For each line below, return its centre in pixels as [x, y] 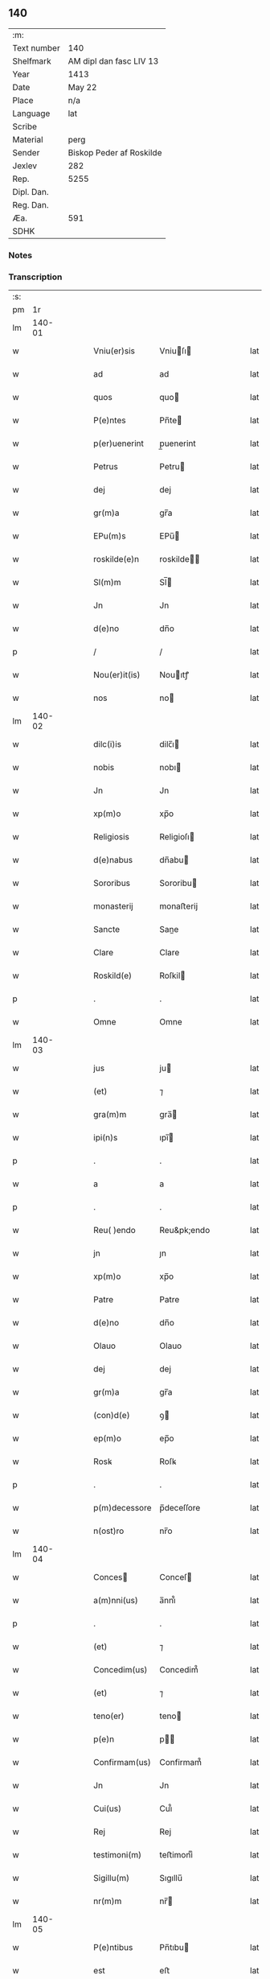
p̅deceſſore [180, 1508]
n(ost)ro [109, 1531]
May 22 [82, 87]
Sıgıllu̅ [171, 1878]
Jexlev [25, 166]
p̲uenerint [178, 443]
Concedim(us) [121, 1670]
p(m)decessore [123, 1508]
